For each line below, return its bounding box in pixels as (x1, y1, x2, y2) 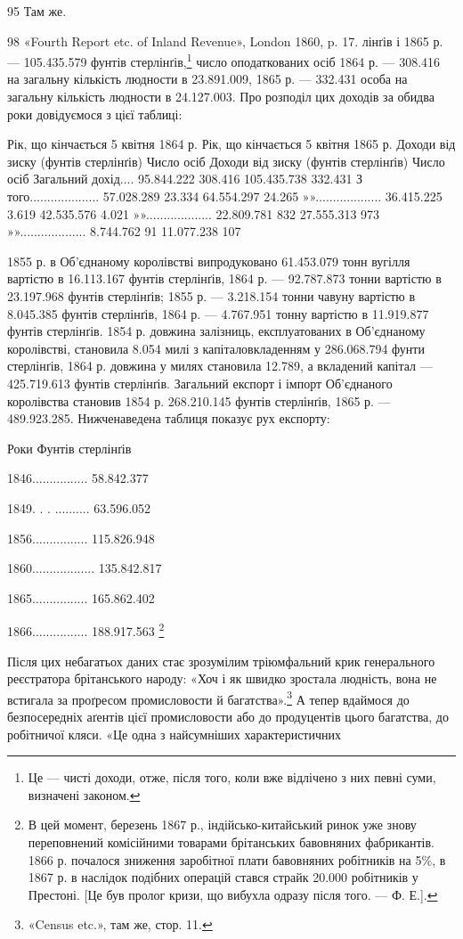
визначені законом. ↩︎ (28, 785, 141, 804)
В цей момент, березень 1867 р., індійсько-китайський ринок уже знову (28, 815, 417, 834)
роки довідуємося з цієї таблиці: (7, 104, 183, 123)
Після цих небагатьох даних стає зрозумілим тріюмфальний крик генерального (7, 651, 435, 670)
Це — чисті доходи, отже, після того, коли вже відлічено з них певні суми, (28, 768, 436, 787)
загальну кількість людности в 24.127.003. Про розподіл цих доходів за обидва (7, 87, 435, 106)
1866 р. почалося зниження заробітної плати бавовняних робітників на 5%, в (28, 850, 446, 869)
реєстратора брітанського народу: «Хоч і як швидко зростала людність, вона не (7, 669, 437, 688)
